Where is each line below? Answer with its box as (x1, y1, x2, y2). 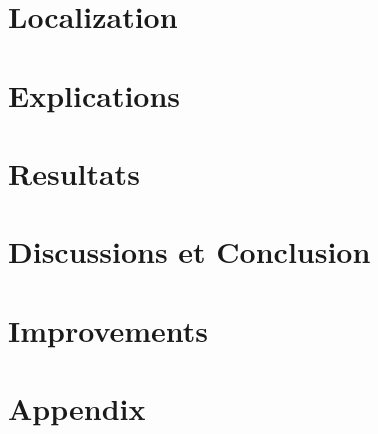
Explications (8, 74, 181, 115)
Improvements (8, 309, 209, 350)
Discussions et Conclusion (8, 231, 371, 272)
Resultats (8, 152, 140, 193)
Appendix (8, 388, 146, 429)
